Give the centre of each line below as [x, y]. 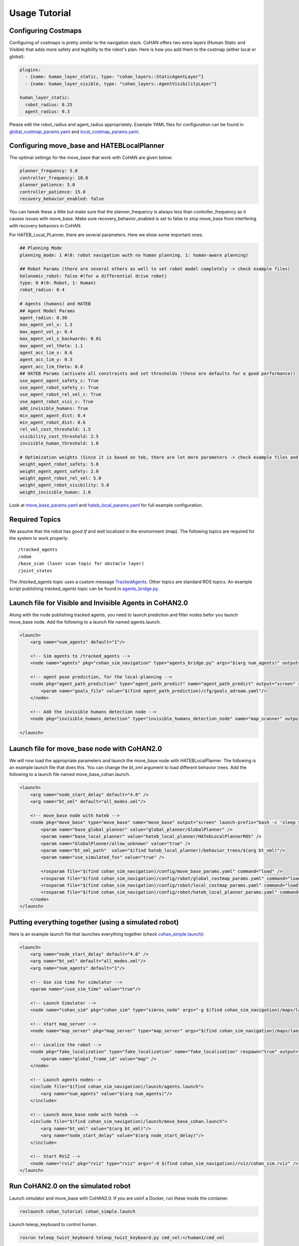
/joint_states [35, 570]
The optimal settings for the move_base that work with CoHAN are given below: [91, 157]
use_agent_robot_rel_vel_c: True [61, 394]
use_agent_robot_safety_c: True [59, 387]
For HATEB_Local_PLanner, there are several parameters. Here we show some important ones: [106, 235]
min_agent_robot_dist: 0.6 [53, 422]
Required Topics [35, 519]
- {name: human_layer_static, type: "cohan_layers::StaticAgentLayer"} [114, 77]
